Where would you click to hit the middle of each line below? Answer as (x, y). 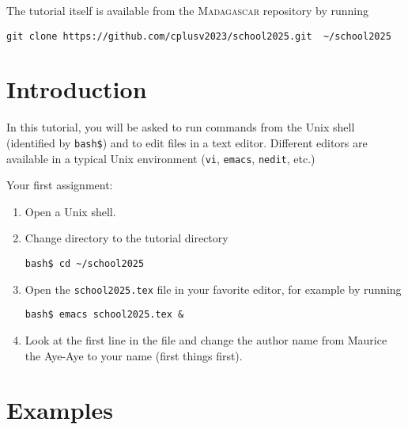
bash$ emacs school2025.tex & (104, 315)
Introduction (77, 89)
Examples (60, 410)
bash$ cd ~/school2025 (85, 264)
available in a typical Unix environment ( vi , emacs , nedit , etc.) (161, 158)
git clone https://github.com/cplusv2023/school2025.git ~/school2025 (199, 36)
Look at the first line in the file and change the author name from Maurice (206, 340)
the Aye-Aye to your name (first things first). (134, 355)
